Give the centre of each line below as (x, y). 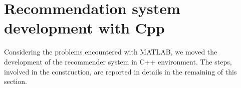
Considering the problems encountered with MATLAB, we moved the (111, 52)
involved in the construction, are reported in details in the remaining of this (120, 71)
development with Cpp (84, 28)
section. (16, 81)
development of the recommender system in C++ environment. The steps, (118, 61)
